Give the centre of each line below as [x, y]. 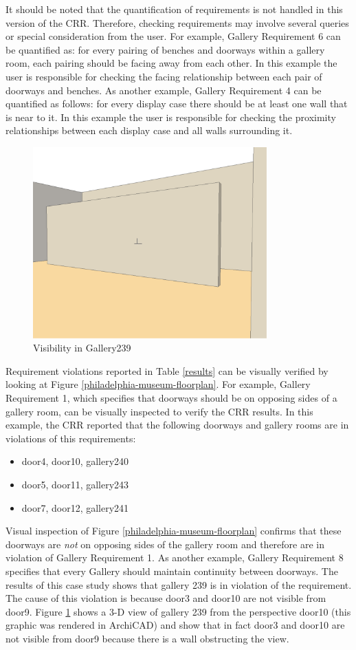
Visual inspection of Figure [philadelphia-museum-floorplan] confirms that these [174, 531]
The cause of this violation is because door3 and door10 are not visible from [166, 598]
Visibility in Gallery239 [82, 348]
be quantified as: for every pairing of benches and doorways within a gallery [165, 49]
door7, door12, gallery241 [75, 507]
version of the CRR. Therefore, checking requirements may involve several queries [177, 22]
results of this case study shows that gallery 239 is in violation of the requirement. [179, 584]
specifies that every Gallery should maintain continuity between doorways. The [172, 571]
